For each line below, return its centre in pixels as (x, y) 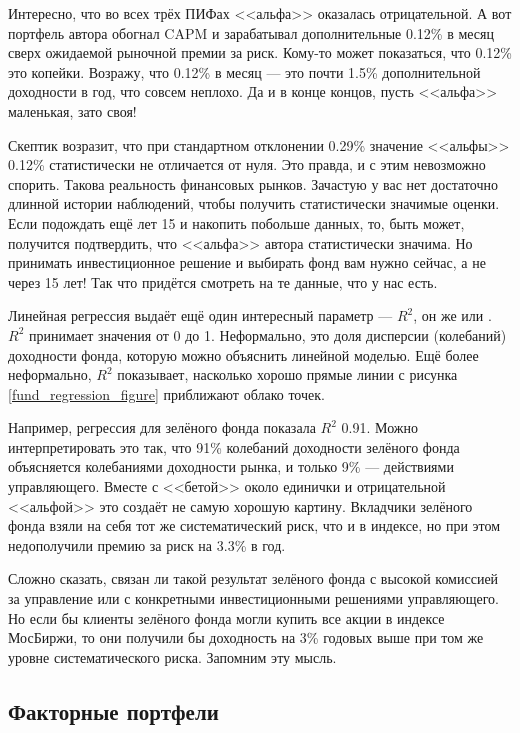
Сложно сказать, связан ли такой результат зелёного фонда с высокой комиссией (253, 578)
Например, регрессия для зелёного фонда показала (162, 427)
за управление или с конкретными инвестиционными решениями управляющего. (253, 598)
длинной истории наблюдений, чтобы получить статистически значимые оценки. (254, 203)
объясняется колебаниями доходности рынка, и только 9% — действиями (231, 466)
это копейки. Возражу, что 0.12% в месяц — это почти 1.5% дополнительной (244, 71)
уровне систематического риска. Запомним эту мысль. (172, 656)
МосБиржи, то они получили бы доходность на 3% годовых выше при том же (246, 637)
